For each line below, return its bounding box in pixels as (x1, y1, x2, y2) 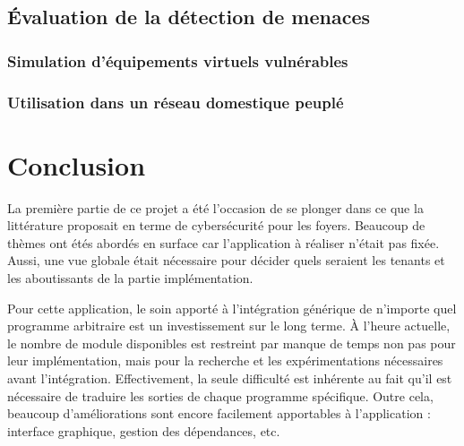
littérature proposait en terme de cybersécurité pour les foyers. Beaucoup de (7, 216, 425, 235)
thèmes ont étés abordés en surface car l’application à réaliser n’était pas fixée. (7, 233, 440, 252)
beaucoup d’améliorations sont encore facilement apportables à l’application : (7, 404, 431, 423)
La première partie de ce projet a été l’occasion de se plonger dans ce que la (7, 198, 424, 217)
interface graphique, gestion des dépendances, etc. (7, 421, 280, 440)
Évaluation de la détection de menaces (7, 3, 371, 30)
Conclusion (7, 146, 146, 183)
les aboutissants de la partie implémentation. (7, 268, 253, 287)
